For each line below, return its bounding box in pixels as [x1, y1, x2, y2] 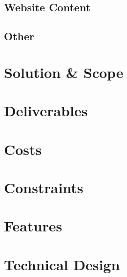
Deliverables [4, 101, 88, 121]
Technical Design [4, 254, 120, 274]
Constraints [4, 177, 84, 197]
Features [4, 216, 63, 236]
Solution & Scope [4, 62, 124, 82]
